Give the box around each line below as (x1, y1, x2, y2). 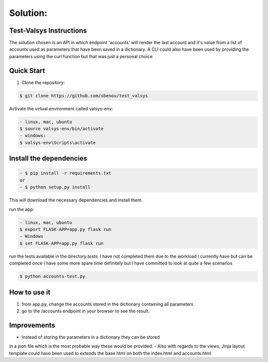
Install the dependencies (9, 154, 88, 163)
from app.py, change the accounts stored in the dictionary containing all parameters (21, 301, 194, 307)
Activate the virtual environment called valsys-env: (9, 105, 113, 111)
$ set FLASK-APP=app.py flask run (19, 240, 104, 246)
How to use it (9, 288, 51, 296)
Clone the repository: (21, 80, 65, 86)
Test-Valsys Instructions (9, 26, 87, 35)
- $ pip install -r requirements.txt (19, 171, 112, 176)
